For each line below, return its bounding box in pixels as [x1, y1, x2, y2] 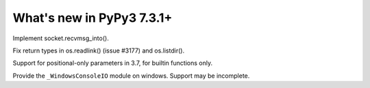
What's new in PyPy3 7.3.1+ [12, 10, 173, 25]
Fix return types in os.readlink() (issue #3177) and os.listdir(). [12, 46, 185, 55]
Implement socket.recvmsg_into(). [12, 34, 109, 42]
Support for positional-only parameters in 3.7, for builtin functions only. [12, 59, 212, 68]
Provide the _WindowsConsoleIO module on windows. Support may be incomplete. [12, 72, 250, 80]
